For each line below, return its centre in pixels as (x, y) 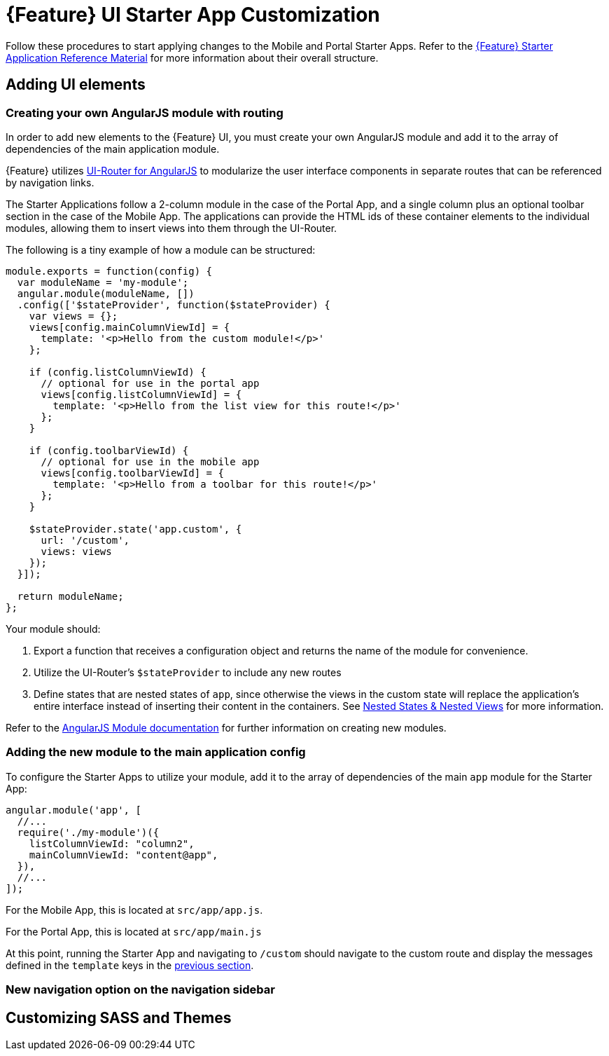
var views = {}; (73, 316)
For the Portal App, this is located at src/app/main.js (134, 931)
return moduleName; (70, 596)
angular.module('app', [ (73, 810)
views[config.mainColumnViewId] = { (129, 327)
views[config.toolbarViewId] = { (132, 473)
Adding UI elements (76, 85)
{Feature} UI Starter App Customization (193, 15)
